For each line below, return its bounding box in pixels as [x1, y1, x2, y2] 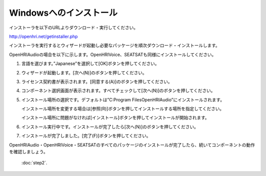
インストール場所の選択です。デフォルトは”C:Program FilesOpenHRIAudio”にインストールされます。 [21, 96, 225, 103]
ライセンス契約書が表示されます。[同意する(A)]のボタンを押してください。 [21, 79, 172, 85]
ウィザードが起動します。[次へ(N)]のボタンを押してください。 [21, 69, 147, 76]
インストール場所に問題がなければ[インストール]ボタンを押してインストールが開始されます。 [21, 115, 209, 120]
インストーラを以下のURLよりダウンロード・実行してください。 [9, 25, 138, 30]
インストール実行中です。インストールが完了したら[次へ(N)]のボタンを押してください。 [21, 123, 199, 130]
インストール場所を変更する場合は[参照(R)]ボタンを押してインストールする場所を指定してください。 [21, 106, 224, 112]
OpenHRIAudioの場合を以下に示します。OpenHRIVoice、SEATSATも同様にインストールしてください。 [9, 52, 216, 58]
